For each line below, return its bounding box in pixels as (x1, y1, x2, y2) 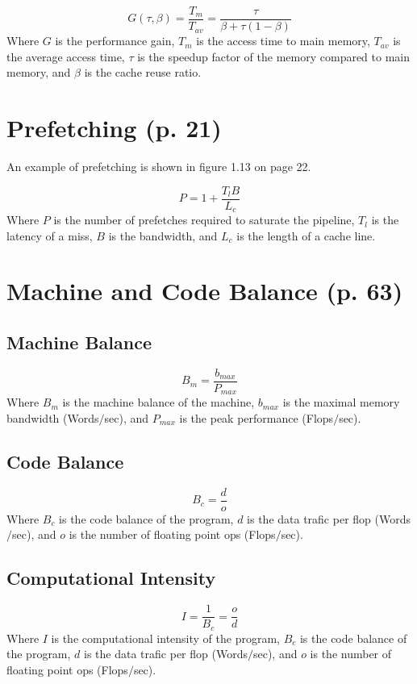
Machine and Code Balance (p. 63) (6, 274, 403, 307)
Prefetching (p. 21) (6, 111, 222, 144)
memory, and (6, 64, 71, 81)
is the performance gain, (55, 32, 175, 49)
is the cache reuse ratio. (84, 64, 202, 81)
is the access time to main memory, (196, 32, 370, 49)
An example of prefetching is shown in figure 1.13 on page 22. (6, 157, 311, 174)
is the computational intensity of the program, (51, 629, 280, 646)
